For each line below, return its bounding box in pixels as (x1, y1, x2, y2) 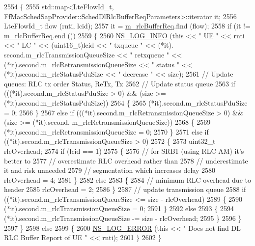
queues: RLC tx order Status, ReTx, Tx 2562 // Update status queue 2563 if (4, 78, 235, 88)
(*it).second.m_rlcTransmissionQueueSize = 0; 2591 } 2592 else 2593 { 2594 (4, 203, 234, 214)
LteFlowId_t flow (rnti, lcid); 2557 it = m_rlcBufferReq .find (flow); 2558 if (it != (4, 21, 251, 31)
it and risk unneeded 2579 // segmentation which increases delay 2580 (4, 165, 216, 175)
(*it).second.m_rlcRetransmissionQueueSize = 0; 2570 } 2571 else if (4, 126, 209, 137)
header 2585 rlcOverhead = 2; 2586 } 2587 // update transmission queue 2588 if (4, 184, 246, 194)
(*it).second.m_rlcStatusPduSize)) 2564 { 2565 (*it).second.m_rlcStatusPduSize (4, 97, 248, 108)
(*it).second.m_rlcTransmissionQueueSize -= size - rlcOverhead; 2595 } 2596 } (4, 213, 242, 223)
